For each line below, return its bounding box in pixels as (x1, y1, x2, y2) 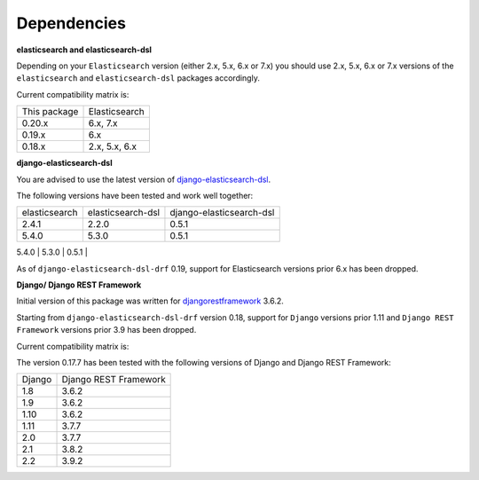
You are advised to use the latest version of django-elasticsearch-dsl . (16, 174, 271, 185)
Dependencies (16, 13, 126, 33)
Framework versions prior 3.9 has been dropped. (16, 325, 197, 335)
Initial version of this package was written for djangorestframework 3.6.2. (16, 295, 284, 306)
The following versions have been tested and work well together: (16, 190, 254, 201)
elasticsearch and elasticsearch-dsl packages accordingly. (16, 73, 261, 83)
